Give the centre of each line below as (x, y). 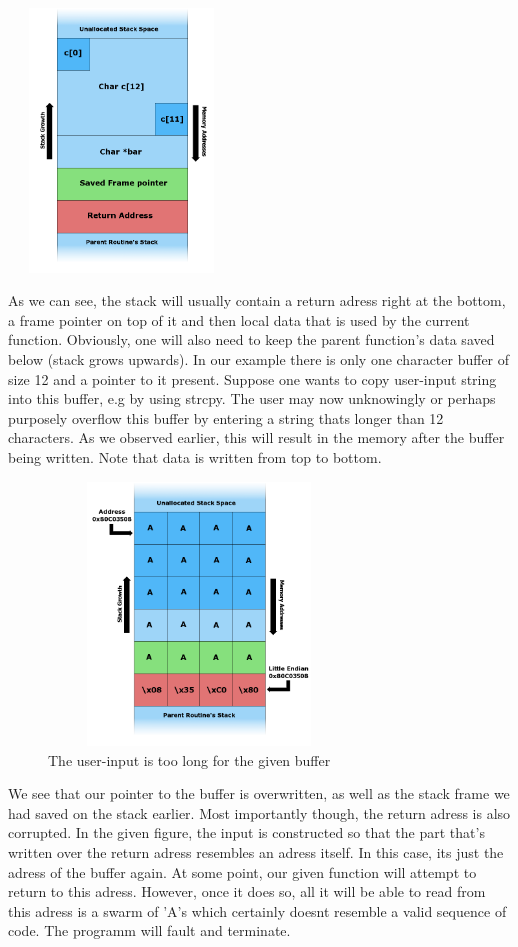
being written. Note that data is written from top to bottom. (195, 456)
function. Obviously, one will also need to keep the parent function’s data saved (251, 339)
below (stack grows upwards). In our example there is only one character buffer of (259, 358)
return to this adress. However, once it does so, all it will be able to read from (247, 891)
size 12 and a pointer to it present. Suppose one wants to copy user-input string (252, 378)
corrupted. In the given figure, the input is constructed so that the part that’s (246, 832)
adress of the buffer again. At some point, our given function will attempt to (242, 871)
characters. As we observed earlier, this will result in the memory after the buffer (256, 437)
